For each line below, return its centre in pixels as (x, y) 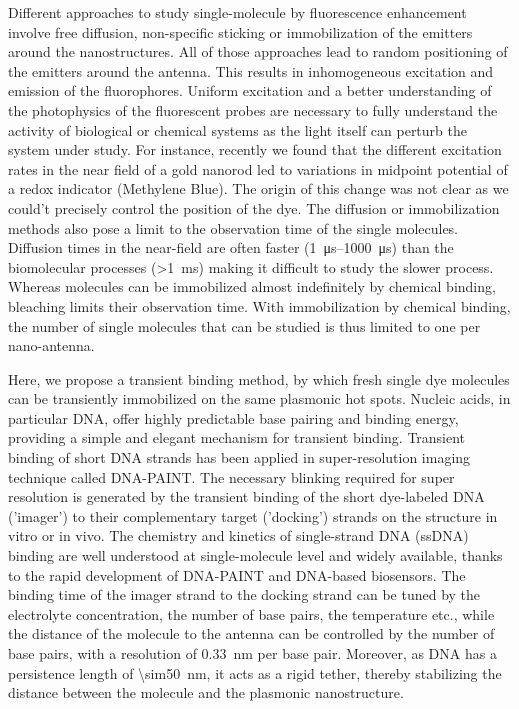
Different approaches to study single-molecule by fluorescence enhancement (237, 12)
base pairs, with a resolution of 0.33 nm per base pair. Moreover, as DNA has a (252, 653)
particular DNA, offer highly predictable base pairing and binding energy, (233, 417)
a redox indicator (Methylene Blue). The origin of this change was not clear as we (258, 188)
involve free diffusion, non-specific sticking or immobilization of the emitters (240, 31)
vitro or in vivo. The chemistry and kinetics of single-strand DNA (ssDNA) (238, 535)
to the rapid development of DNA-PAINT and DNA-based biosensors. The (237, 574)
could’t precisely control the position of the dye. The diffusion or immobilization (254, 207)
